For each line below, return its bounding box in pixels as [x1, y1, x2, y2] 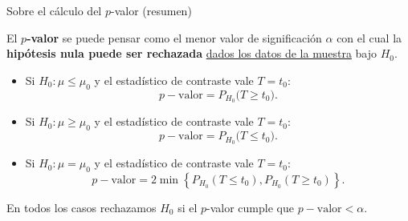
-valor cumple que [206, 199, 294, 215]
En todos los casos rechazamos [6, 199, 157, 215]
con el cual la [337, 29, 402, 46]
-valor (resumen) [110, 2, 192, 18]
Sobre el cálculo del [6, 2, 102, 18]
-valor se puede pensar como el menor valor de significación [27, 29, 322, 46]
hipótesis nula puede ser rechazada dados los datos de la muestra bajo [6, 45, 377, 62]
